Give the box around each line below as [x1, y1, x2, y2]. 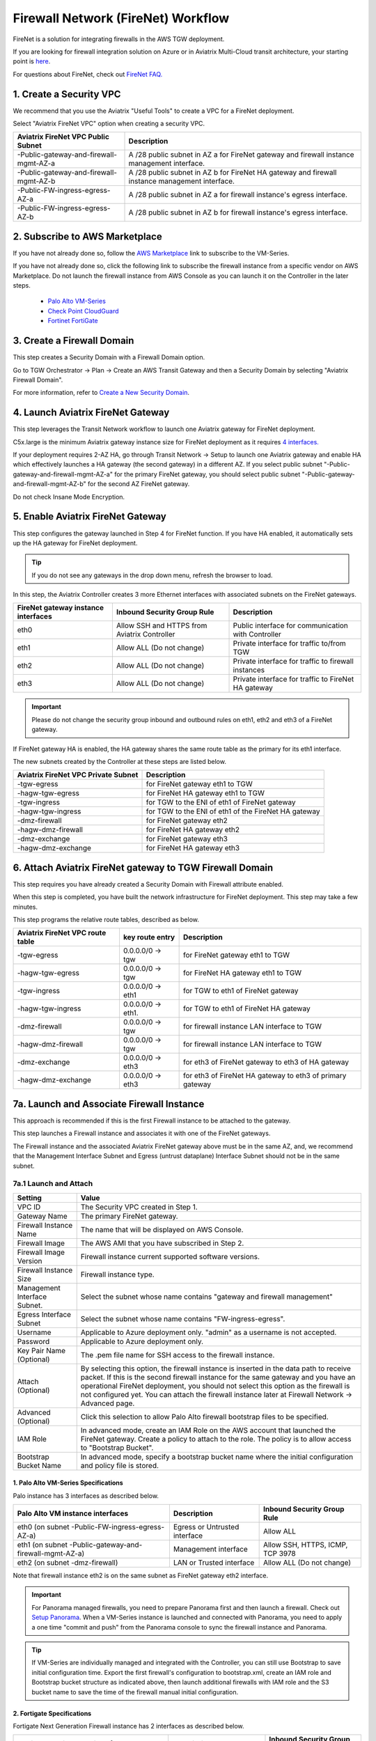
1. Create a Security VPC [13, 88, 121, 100]
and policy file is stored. [80, 1460, 159, 1470]
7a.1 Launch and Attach [13, 1179, 93, 1189]
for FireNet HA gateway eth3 [146, 843, 240, 853]
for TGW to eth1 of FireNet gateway [182, 986, 299, 996]
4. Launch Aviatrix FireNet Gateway [13, 407, 170, 419]
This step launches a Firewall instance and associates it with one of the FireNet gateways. [13, 1129, 271, 1138]
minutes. [13, 903, 38, 911]
